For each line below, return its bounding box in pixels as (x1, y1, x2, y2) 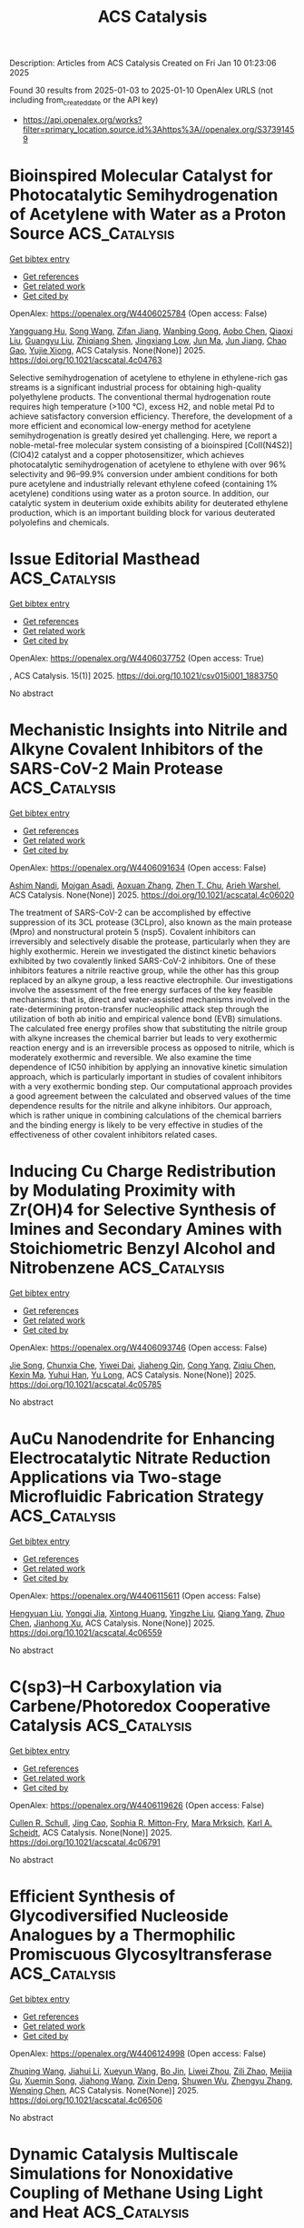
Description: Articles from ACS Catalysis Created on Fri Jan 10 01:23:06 (9, 57, 277, 69)
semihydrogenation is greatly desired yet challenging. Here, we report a (9, 430, 278, 441)
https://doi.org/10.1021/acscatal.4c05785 (9, 1378, 162, 1389)
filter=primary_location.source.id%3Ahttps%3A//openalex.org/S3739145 (22, 124, 295, 134)
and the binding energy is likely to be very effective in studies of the (9, 1119, 263, 1130)
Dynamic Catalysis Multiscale (9, 2143, 239, 2164)
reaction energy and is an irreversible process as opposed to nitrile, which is (9, 1042, 295, 1053)
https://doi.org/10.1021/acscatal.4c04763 (9, 354, 162, 365)
